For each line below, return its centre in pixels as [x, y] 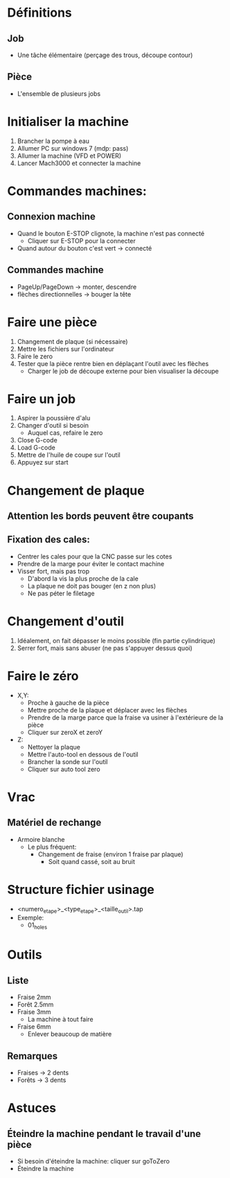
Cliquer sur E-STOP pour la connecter [82, 240]
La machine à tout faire [60, 1020]
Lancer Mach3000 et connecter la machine [79, 163]
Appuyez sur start [43, 463]
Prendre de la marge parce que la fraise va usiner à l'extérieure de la [125, 717]
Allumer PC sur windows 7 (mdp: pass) [73, 148]
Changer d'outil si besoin [53, 426]
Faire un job [42, 399]
